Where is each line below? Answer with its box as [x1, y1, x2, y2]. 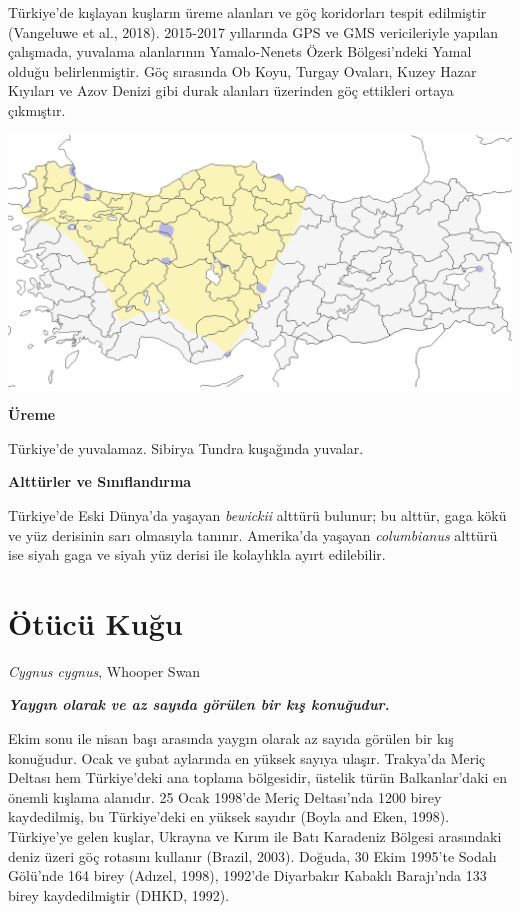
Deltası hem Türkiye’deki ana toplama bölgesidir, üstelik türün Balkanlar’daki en [8, 767, 508, 788]
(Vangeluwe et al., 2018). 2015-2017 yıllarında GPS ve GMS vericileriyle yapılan [8, 21, 499, 42]
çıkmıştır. [8, 99, 66, 120]
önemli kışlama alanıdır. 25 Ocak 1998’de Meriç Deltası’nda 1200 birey [8, 786, 442, 807]
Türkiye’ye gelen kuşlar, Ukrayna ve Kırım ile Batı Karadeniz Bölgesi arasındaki [8, 826, 502, 846]
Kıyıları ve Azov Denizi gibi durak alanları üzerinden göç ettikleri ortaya [8, 80, 454, 101]
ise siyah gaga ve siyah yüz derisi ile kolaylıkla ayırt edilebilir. [8, 544, 386, 565]
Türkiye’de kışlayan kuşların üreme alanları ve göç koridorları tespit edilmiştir [8, 2, 487, 22]
